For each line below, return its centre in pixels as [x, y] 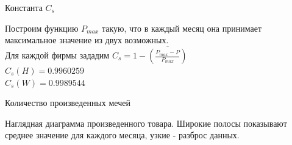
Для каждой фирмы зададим [57, 55]
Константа [24, 7]
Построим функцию [42, 28]
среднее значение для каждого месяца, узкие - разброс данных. [122, 135]
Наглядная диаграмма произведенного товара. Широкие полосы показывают [146, 123]
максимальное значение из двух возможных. [87, 40]
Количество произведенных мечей [68, 103]
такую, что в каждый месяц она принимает [182, 28]
